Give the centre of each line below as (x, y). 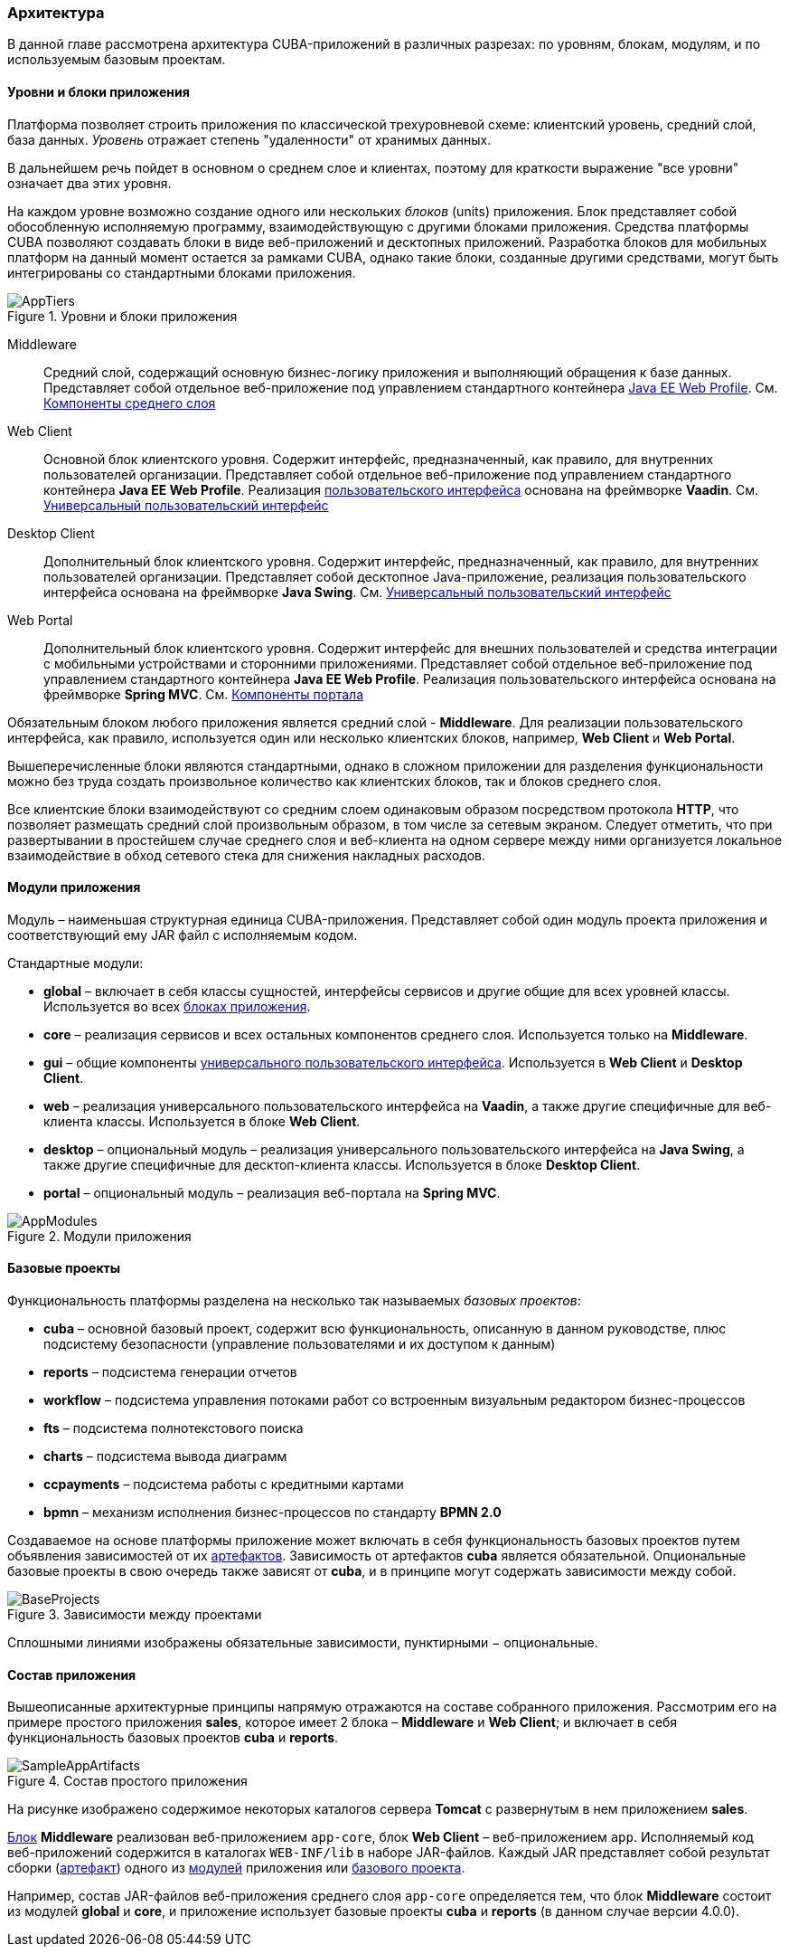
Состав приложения (72, 1674)
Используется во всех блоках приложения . (177, 1006)
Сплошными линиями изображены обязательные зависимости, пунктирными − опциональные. (303, 1643)
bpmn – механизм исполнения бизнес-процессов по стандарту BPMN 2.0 (272, 1513)
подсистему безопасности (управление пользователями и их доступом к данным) (300, 1344)
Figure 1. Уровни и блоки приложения (122, 316)
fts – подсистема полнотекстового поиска (174, 1428)
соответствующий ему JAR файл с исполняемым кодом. (183, 934)
